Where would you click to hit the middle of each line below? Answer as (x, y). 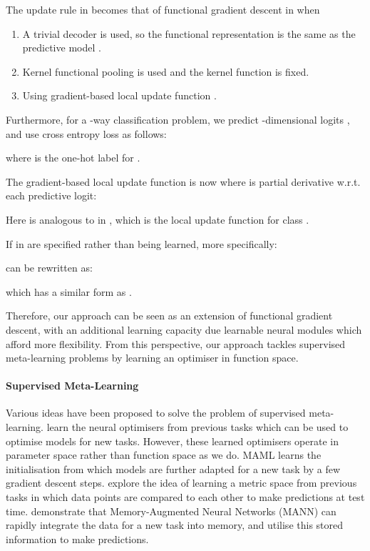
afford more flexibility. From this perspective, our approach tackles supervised (176, 343)
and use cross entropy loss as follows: (86, 133)
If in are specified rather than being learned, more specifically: (142, 243)
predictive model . (62, 48)
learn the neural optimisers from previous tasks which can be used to (197, 427)
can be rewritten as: (49, 268)
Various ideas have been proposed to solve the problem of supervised (156, 413)
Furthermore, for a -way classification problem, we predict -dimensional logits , (178, 119)
